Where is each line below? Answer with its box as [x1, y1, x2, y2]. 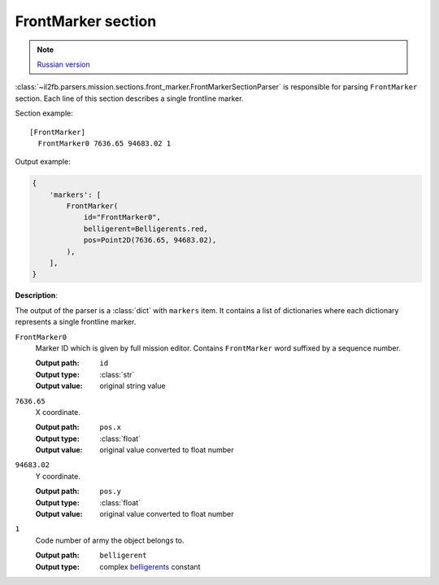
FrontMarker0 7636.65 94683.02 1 [37, 138, 172, 148]
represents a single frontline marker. [15, 317, 137, 327]
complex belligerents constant [99, 561, 201, 571]
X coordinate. [35, 407, 81, 417]
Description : [15, 290, 59, 300]
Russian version [37, 59, 91, 69]
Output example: [15, 157, 71, 167]
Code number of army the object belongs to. [35, 535, 185, 545]
